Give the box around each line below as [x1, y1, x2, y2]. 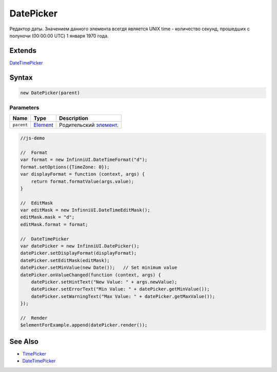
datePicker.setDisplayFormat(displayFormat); [20, 250, 137, 256]
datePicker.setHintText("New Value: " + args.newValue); [31, 279, 177, 285]
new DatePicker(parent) [20, 90, 81, 96]
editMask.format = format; [20, 221, 88, 227]
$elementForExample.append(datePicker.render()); [20, 322, 148, 328]
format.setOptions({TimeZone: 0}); [20, 164, 110, 170]
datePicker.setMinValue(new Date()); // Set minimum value [20, 265, 177, 271]
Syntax [9, 73, 33, 82]
